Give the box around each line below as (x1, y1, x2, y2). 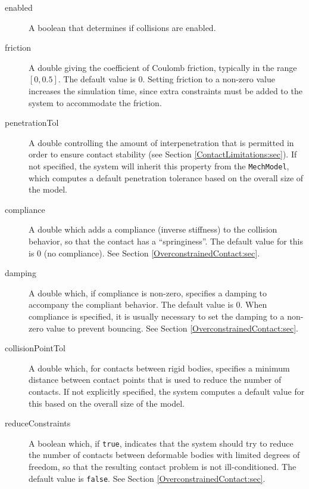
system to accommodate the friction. (29, 96, 162, 109)
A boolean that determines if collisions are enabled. (29, 21, 216, 33)
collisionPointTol (5, 342, 65, 354)
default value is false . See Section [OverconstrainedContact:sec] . (29, 472, 266, 484)
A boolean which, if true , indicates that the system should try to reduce (29, 437, 294, 449)
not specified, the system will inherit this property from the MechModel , (29, 159, 289, 172)
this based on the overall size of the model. (29, 397, 185, 409)
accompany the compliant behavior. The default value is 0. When (29, 298, 267, 311)
